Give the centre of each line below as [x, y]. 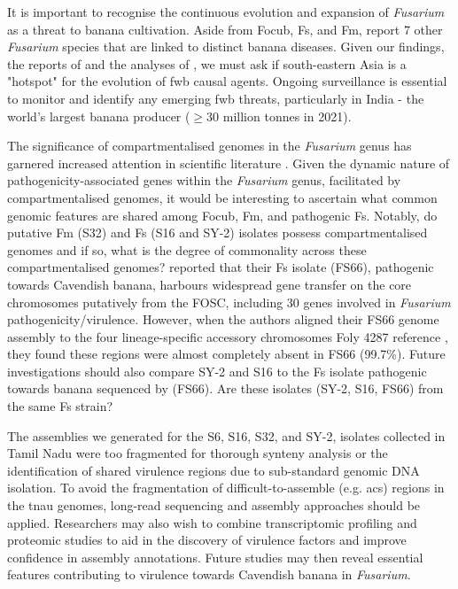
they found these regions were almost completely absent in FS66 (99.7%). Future [226, 354]
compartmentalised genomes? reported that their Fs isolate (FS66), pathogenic [221, 267]
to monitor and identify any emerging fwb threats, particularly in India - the [216, 98]
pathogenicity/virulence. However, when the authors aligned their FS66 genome [223, 319]
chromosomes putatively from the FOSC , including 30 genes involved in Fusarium [229, 302]
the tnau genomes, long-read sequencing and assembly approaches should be [214, 505]
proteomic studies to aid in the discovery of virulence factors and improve [207, 540]
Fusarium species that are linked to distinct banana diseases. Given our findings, [226, 46]
